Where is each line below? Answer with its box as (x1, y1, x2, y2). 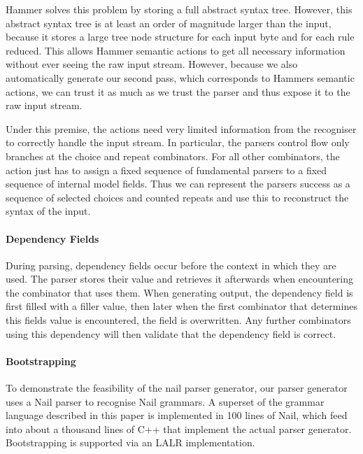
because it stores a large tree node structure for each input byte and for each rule (6, 29, 355, 44)
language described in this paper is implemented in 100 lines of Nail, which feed (6, 408, 348, 423)
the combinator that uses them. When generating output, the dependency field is (6, 285, 353, 299)
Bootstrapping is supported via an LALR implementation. (6, 435, 255, 450)
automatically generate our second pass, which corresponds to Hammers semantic (6, 70, 355, 85)
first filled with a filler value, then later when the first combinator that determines (6, 299, 357, 313)
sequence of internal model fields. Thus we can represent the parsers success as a (6, 176, 350, 191)
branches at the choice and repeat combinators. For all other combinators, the (6, 148, 340, 163)
